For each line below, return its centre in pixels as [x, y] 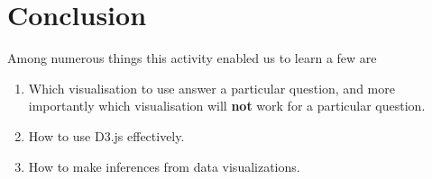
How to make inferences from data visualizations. [164, 166]
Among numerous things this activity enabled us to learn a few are [192, 58]
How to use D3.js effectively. [106, 135]
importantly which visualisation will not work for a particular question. [227, 106]
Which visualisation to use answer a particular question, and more [211, 88]
